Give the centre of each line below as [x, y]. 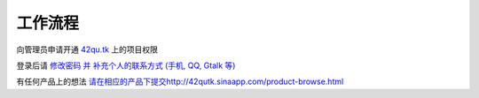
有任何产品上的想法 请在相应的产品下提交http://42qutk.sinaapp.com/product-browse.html [180, 82]
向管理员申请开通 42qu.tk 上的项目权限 [87, 49]
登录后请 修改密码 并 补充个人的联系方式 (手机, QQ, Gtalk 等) [126, 65]
